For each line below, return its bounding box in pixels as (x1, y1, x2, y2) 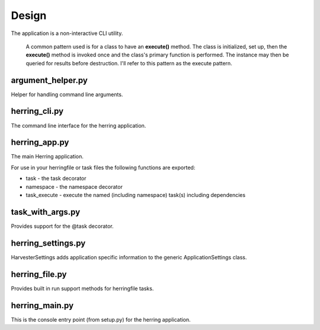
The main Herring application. (11, 153, 84, 160)
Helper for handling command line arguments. (11, 91, 123, 98)
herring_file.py (11, 269, 67, 279)
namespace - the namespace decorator (25, 183, 123, 190)
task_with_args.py (11, 207, 81, 217)
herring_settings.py (11, 238, 86, 248)
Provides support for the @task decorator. (11, 223, 114, 230)
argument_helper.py (11, 75, 88, 85)
